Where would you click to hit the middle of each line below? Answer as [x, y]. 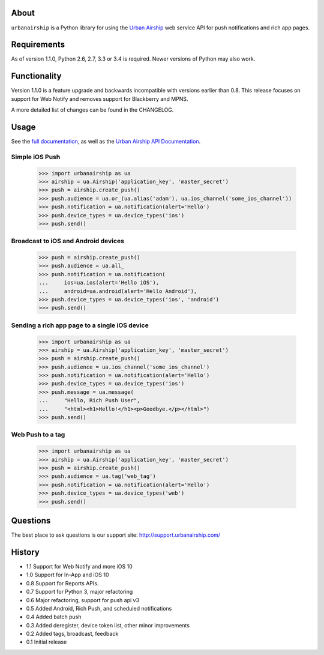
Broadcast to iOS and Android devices [67, 241]
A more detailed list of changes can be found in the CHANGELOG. [92, 110]
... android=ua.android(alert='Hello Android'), [118, 291]
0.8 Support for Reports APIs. [62, 583]
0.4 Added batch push [54, 617]
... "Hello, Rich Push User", [89, 400]
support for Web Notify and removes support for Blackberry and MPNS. [100, 98]
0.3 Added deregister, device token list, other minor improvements [108, 625]
